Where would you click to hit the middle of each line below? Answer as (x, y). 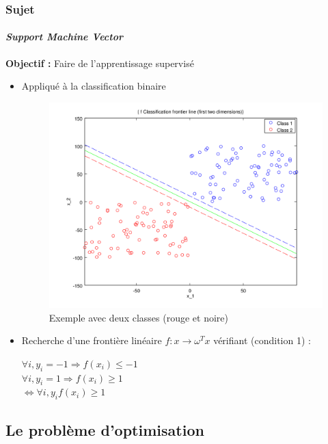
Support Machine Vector (65, 37)
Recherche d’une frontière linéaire (92, 340)
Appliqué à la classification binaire (94, 86)
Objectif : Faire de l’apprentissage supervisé (100, 63)
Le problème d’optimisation (105, 429)
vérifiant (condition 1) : (262, 340)
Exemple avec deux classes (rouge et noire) (138, 317)
